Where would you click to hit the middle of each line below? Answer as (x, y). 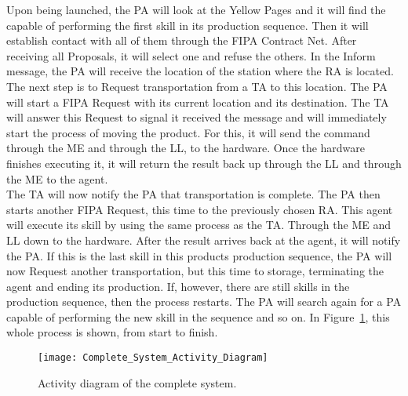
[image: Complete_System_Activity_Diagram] (153, 358)
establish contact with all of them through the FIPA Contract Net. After (182, 40)
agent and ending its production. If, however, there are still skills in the (178, 286)
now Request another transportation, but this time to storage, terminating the (195, 271)
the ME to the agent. (57, 178)
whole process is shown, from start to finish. (112, 332)
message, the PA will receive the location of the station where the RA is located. (200, 71)
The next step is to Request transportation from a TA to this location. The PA (197, 86)
